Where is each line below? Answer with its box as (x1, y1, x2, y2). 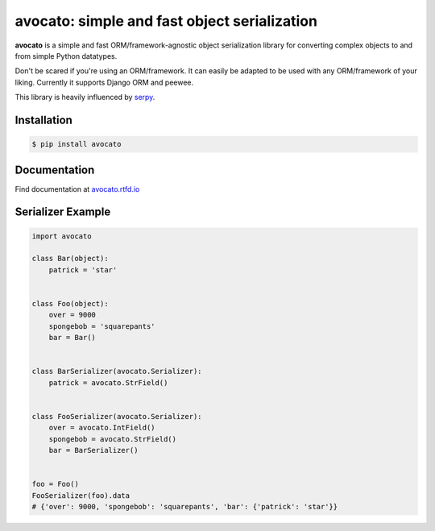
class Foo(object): (31, 299, 109, 308)
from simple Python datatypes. (14, 51, 118, 60)
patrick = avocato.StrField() (48, 378, 168, 387)
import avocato (31, 231, 92, 241)
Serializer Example (14, 205, 111, 219)
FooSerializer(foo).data (31, 491, 130, 500)
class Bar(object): (31, 254, 109, 263)
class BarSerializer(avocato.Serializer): (31, 367, 202, 376)
